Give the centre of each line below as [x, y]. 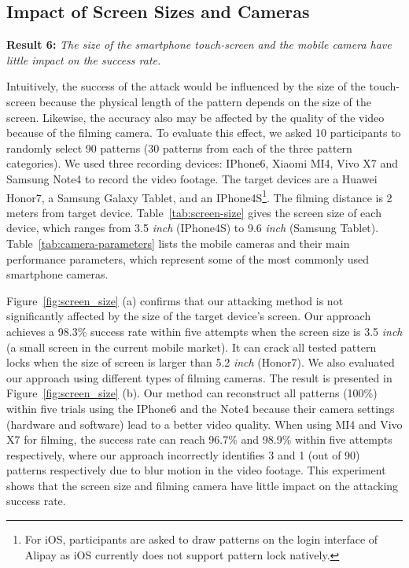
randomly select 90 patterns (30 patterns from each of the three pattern [179, 148]
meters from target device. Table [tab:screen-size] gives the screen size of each [194, 212]
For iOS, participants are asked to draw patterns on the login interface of [201, 539]
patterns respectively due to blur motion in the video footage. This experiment [196, 470]
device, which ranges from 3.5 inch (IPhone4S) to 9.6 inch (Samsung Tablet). [193, 228]
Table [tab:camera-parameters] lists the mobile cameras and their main [178, 243]
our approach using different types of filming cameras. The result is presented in [199, 377]
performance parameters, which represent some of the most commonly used [188, 258]
